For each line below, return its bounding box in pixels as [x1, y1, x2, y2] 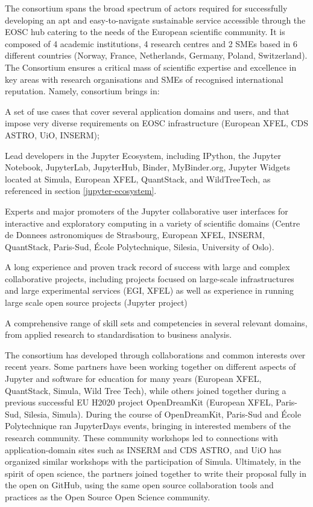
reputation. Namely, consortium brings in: [5, 85, 160, 97]
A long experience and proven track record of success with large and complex [5, 260, 290, 273]
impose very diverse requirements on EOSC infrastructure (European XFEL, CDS [5, 117, 309, 129]
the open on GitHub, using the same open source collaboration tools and [5, 479, 274, 491]
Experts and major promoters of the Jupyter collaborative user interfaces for [5, 204, 288, 217]
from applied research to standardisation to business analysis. [5, 328, 232, 341]
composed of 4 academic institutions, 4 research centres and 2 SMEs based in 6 [5, 37, 297, 50]
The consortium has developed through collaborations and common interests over [5, 348, 306, 361]
